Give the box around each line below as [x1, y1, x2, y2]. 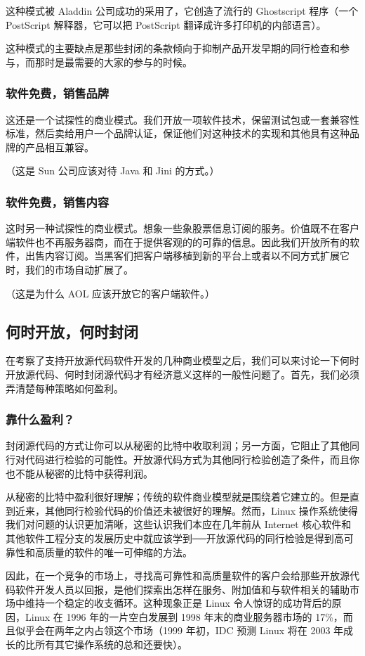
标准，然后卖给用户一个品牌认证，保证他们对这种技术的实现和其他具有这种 [6, 126, 350, 141]
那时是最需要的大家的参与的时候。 [34, 54, 192, 69]
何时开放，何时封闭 [6, 320, 138, 342]
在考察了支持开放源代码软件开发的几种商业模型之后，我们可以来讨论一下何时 [6, 353, 359, 368]
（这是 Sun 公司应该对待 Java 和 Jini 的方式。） [6, 163, 220, 178]
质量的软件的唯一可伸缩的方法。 [44, 544, 192, 559]
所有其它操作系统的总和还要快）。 [34, 637, 187, 652]
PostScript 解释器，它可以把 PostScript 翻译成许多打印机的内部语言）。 [6, 17, 326, 32]
